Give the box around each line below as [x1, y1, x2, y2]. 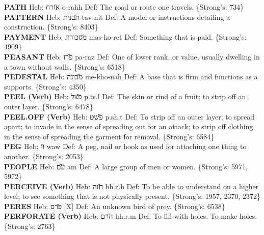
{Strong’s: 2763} [4, 221, 56, 231]
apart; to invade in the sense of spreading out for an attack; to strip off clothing [4, 121, 253, 132]
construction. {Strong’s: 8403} [4, 21, 98, 32]
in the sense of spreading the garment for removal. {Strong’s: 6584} [4, 131, 215, 141]
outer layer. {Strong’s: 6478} [4, 101, 93, 111]
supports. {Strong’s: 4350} [4, 81, 87, 92]
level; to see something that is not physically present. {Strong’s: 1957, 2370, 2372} [4, 191, 260, 201]
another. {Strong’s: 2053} [4, 151, 84, 161]
